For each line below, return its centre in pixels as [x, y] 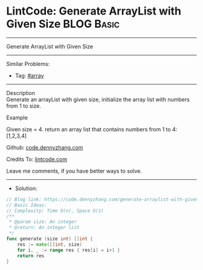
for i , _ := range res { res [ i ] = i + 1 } [69, 250]
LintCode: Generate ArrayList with [94, 11]
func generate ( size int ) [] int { [50, 239]
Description [21, 93]
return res [31, 255]
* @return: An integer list [44, 228]
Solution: [26, 188]
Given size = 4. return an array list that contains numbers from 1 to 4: [92, 129]
